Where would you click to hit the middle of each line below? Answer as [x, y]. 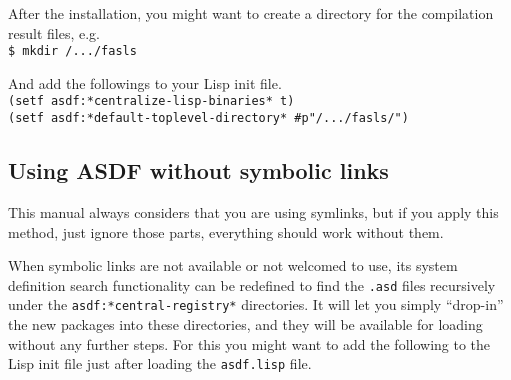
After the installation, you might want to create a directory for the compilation [251, 13]
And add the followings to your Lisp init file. [145, 82]
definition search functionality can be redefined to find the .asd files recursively [252, 284]
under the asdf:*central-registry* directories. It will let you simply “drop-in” [256, 304]
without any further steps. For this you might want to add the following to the [249, 343]
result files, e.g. [54, 32]
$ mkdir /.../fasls [72, 51]
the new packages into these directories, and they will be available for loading [245, 324]
